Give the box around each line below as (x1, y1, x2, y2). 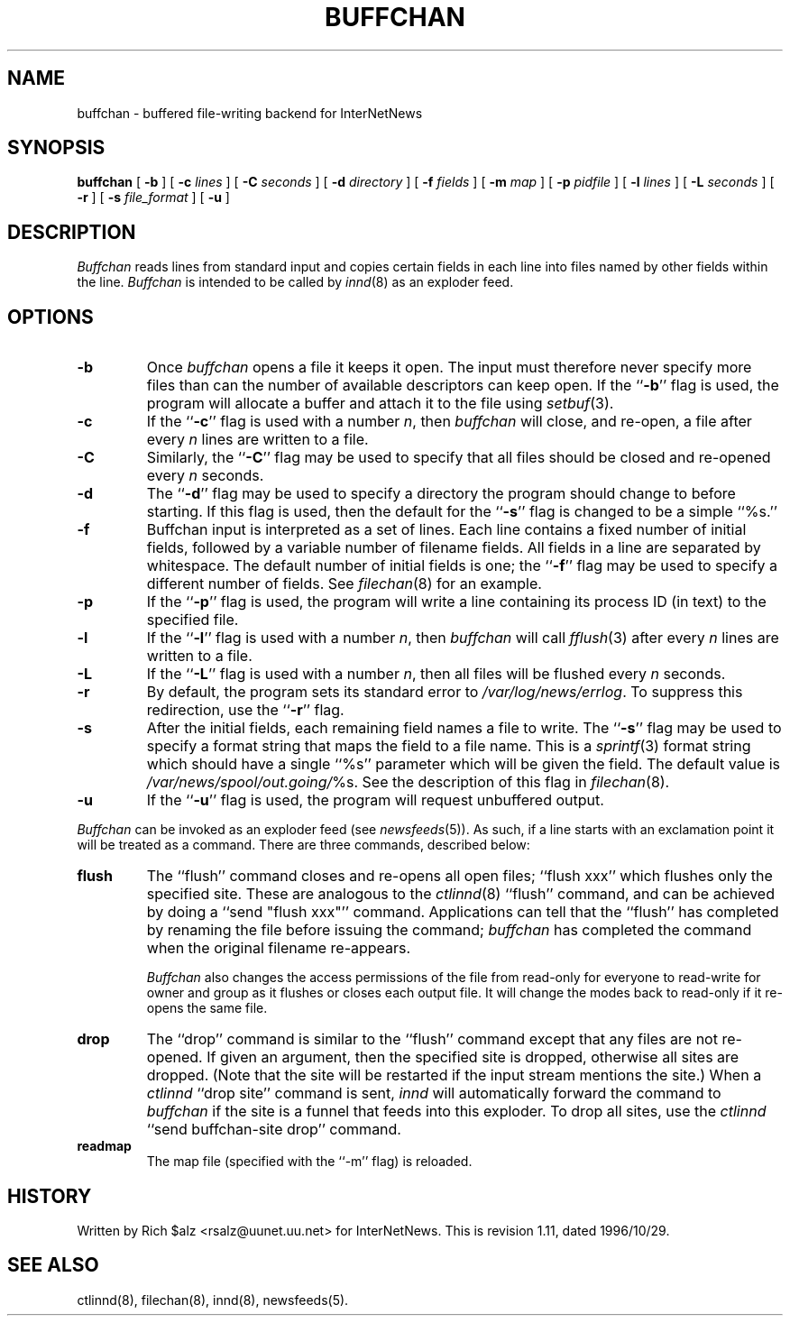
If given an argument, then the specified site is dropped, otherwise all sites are (207, 1048, 739, 1067)
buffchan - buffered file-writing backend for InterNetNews (77, 105, 423, 121)
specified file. (146, 611, 239, 629)
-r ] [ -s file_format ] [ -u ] (77, 189, 230, 206)
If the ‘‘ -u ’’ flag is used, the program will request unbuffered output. (146, 791, 604, 810)
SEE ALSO (7, 1254, 99, 1277)
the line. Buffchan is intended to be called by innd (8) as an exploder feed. (77, 274, 514, 290)
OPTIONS (7, 305, 94, 328)
